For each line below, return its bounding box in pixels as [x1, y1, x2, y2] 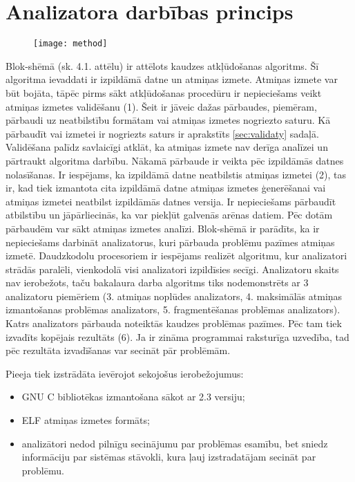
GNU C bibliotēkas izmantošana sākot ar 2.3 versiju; [21, 389, 245, 404]
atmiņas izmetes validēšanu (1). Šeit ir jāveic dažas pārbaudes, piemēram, [6, 99, 317, 113]
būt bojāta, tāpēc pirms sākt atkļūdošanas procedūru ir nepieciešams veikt [6, 85, 322, 100]
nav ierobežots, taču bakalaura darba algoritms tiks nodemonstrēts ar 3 [6, 275, 309, 290]
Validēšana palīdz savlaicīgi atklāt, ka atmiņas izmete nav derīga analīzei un [6, 140, 328, 154]
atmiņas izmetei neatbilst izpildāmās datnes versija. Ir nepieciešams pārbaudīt [6, 194, 336, 208]
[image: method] [33, 39, 108, 49]
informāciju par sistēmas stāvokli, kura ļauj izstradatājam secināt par [21, 449, 316, 464]
